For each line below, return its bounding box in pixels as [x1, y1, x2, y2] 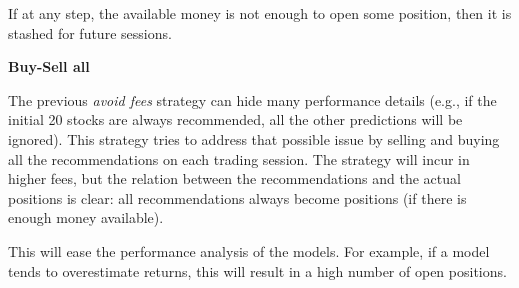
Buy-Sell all [8, 56, 90, 77]
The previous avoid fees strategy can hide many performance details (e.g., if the [8, 89, 497, 110]
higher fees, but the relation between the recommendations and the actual [8, 168, 461, 189]
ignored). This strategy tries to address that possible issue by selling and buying [8, 128, 500, 149]
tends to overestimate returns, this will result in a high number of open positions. [8, 260, 507, 281]
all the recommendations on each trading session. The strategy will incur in [8, 148, 470, 169]
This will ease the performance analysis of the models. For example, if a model [8, 240, 490, 261]
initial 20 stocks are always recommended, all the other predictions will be [8, 109, 463, 130]
